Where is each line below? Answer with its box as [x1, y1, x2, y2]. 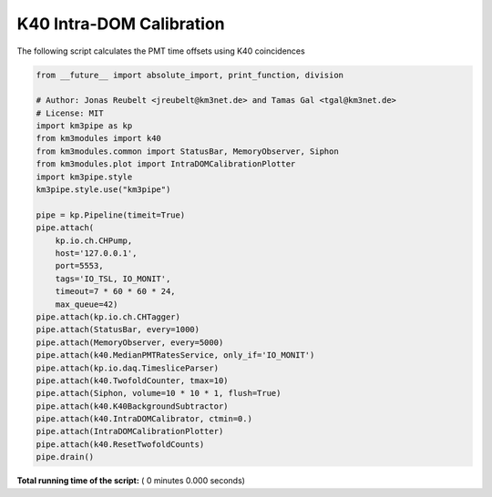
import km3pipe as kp [36, 121, 133, 131]
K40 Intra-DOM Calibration [16, 14, 225, 34]
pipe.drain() [36, 451, 95, 462]
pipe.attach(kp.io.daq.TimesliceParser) [36, 362, 219, 373]
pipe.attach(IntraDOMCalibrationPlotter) [36, 426, 224, 437]
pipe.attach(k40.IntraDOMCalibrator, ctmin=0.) [36, 414, 252, 424]
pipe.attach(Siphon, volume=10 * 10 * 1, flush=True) [36, 388, 282, 399]
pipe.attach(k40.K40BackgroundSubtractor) [36, 401, 229, 411]
